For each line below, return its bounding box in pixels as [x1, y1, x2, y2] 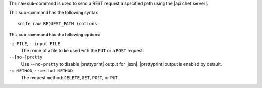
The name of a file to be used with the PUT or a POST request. [21, 47, 144, 53]
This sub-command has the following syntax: [9, 10, 99, 16]
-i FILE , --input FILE [9, 40, 61, 46]
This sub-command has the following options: [9, 32, 101, 37]
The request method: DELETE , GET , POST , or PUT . [21, 74, 119, 80]
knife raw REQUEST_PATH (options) [17, 21, 99, 26]
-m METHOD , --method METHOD [9, 68, 73, 74]
